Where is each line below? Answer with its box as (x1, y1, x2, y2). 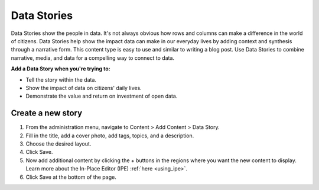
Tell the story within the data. (25, 76, 97, 83)
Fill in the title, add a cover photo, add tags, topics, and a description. (25, 132, 194, 139)
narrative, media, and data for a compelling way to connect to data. (11, 54, 174, 62)
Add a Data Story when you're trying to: (11, 65, 110, 72)
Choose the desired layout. (25, 140, 92, 147)
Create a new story (11, 108, 83, 118)
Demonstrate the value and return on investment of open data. (25, 92, 178, 100)
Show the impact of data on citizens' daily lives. (25, 84, 142, 91)
